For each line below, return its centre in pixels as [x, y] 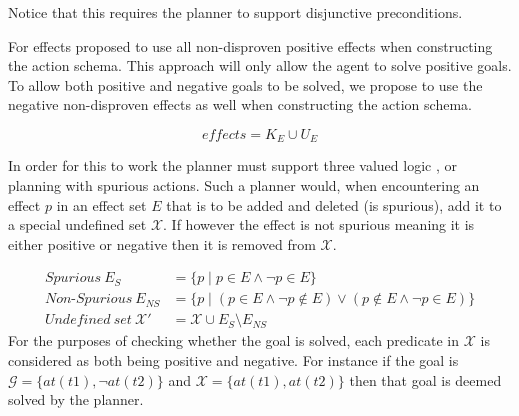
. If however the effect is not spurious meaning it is [319, 224]
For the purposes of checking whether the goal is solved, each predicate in [233, 340]
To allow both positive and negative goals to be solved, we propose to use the [245, 84]
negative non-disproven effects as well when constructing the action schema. [240, 104]
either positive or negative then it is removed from [162, 243]
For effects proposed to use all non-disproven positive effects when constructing [250, 45]
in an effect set [101, 204]
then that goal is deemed [425, 379]
